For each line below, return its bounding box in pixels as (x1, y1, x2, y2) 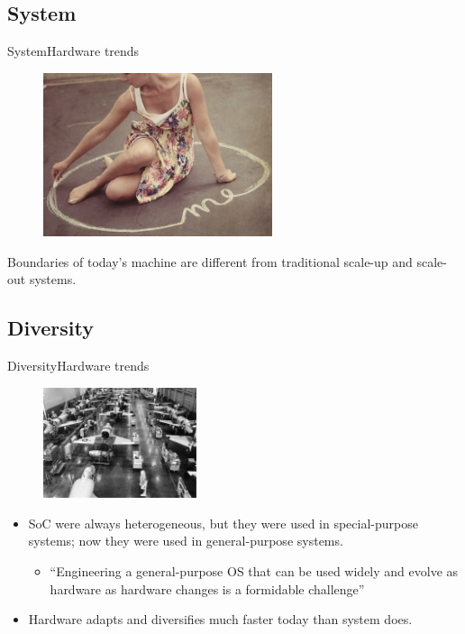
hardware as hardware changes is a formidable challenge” (50, 579, 365, 598)
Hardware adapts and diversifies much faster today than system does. (28, 610, 413, 629)
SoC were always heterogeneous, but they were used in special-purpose (28, 513, 418, 532)
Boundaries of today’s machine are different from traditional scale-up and (7, 252, 413, 271)
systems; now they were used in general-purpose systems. (28, 531, 343, 550)
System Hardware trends (7, 41, 140, 60)
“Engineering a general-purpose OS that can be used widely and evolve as (50, 561, 459, 580)
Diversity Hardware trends (7, 356, 150, 375)
